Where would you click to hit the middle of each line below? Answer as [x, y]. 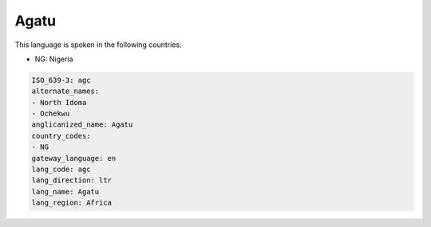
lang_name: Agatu [65, 192]
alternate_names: [65, 91]
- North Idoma [59, 102]
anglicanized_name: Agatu [82, 125]
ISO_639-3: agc [61, 80]
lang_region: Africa [71, 203]
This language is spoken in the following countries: [98, 45]
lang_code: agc [61, 170]
